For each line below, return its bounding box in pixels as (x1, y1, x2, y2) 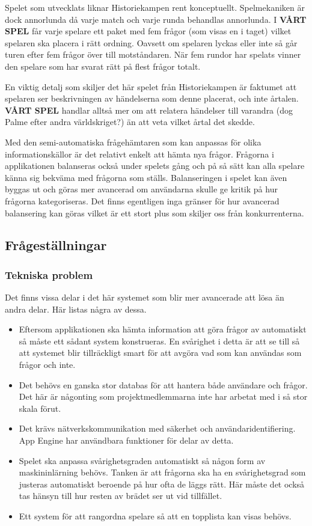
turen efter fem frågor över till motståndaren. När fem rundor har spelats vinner (5, 48, 301, 61)
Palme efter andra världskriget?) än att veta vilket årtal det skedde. (5, 115, 255, 128)
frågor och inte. (19, 358, 76, 371)
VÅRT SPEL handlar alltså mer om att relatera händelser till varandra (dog (5, 103, 293, 116)
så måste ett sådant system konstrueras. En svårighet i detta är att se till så (19, 334, 300, 347)
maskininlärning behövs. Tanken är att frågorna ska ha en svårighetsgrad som (19, 466, 306, 479)
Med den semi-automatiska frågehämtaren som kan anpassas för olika (5, 135, 262, 148)
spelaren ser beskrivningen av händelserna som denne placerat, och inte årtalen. (5, 92, 299, 105)
